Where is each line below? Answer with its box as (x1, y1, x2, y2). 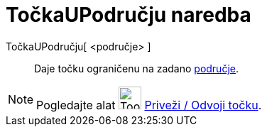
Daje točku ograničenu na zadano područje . (34, 62, 239, 75)
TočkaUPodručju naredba (6, 3, 251, 27)
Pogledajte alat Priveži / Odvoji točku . (36, 97, 262, 112)
